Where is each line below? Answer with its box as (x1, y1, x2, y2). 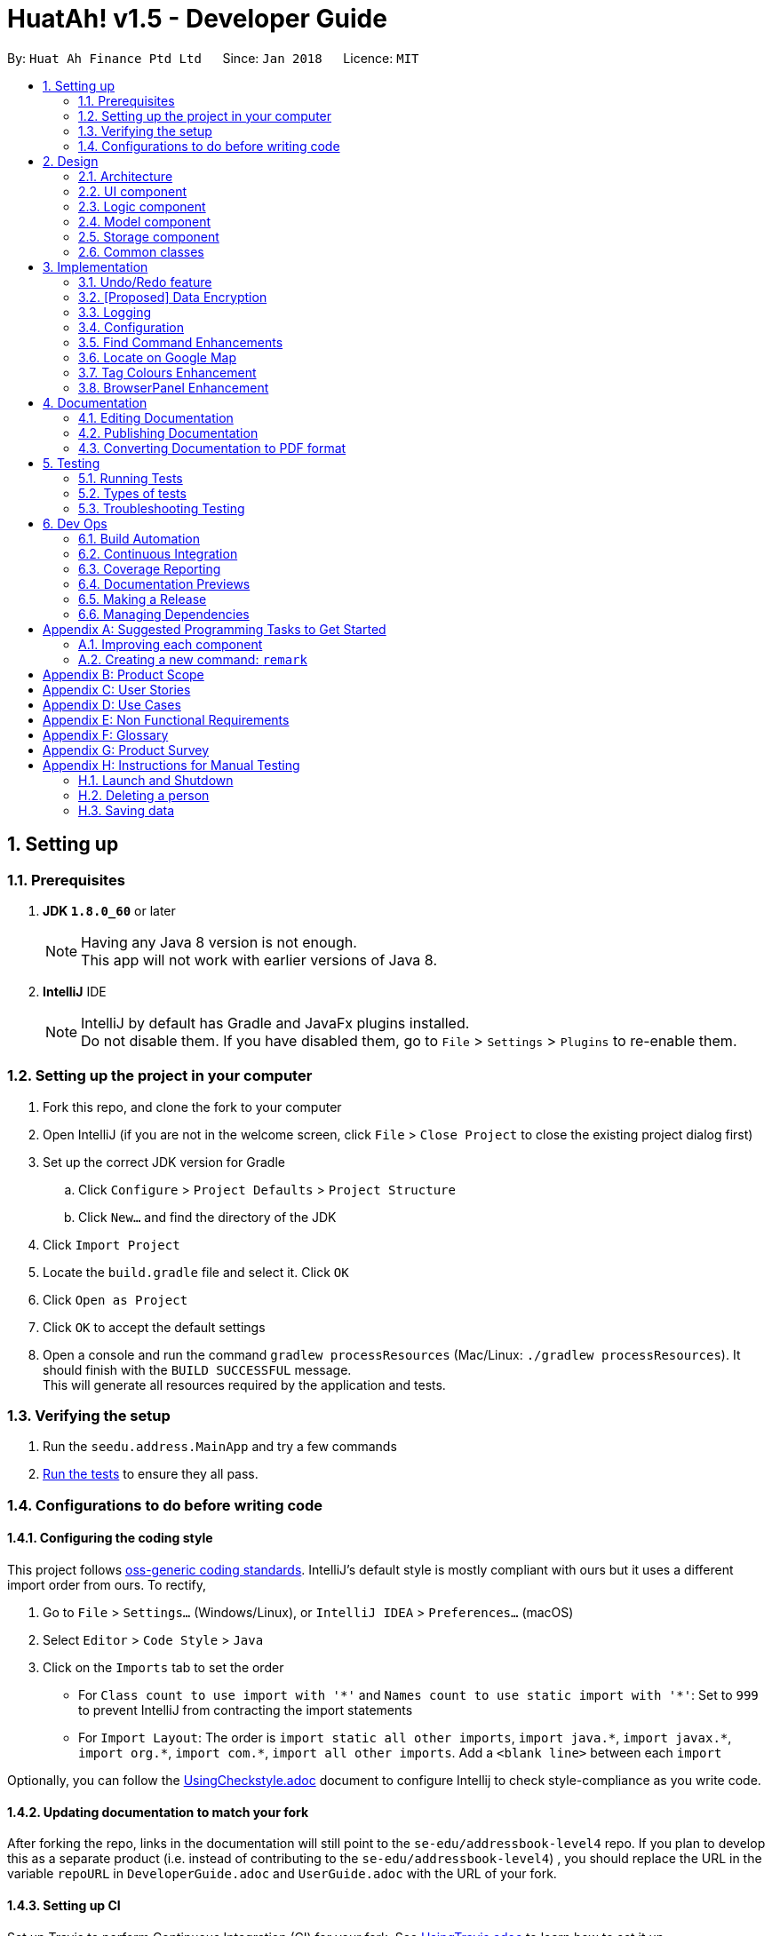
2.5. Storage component (78, 228, 219, 244)
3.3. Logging (78, 304, 152, 320)
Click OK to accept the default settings (43, 1319, 266, 1335)
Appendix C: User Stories (43, 681, 191, 697)
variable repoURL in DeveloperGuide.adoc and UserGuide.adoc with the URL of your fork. (7, 1866, 557, 1882)
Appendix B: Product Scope (43, 666, 204, 682)
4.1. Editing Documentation (78, 409, 234, 425)
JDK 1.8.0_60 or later (43, 902, 176, 918)
